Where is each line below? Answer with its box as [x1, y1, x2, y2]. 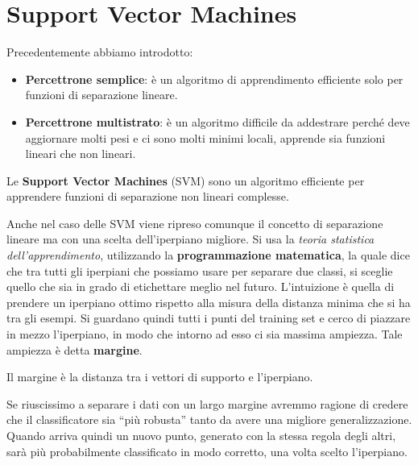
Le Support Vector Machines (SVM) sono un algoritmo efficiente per [6, 172, 365, 189]
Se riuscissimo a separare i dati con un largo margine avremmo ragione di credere [6, 395, 408, 412]
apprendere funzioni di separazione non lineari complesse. [6, 188, 289, 205]
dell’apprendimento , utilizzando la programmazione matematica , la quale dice [6, 247, 410, 264]
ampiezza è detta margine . [6, 341, 143, 358]
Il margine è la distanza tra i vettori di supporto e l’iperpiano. [6, 368, 313, 385]
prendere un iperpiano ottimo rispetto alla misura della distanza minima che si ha [6, 293, 411, 310]
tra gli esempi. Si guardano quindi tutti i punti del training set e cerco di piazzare [6, 309, 411, 326]
